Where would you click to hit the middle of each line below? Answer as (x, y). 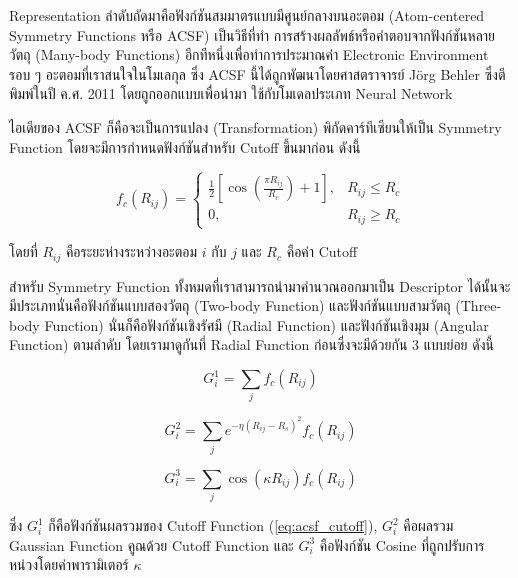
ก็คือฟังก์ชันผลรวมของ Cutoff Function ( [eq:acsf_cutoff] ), (213, 525)
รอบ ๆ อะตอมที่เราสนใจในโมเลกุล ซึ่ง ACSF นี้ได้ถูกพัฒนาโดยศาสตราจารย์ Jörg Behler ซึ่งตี (257, 73)
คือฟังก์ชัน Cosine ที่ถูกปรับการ (402, 544)
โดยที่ (23, 251)
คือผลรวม (428, 525)
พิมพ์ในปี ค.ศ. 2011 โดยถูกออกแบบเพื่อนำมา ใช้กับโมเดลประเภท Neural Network (231, 93)
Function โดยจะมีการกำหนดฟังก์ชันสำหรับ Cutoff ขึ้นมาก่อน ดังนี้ (185, 146)
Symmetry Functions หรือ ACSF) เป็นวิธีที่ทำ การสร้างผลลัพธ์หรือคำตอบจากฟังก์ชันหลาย (252, 34)
